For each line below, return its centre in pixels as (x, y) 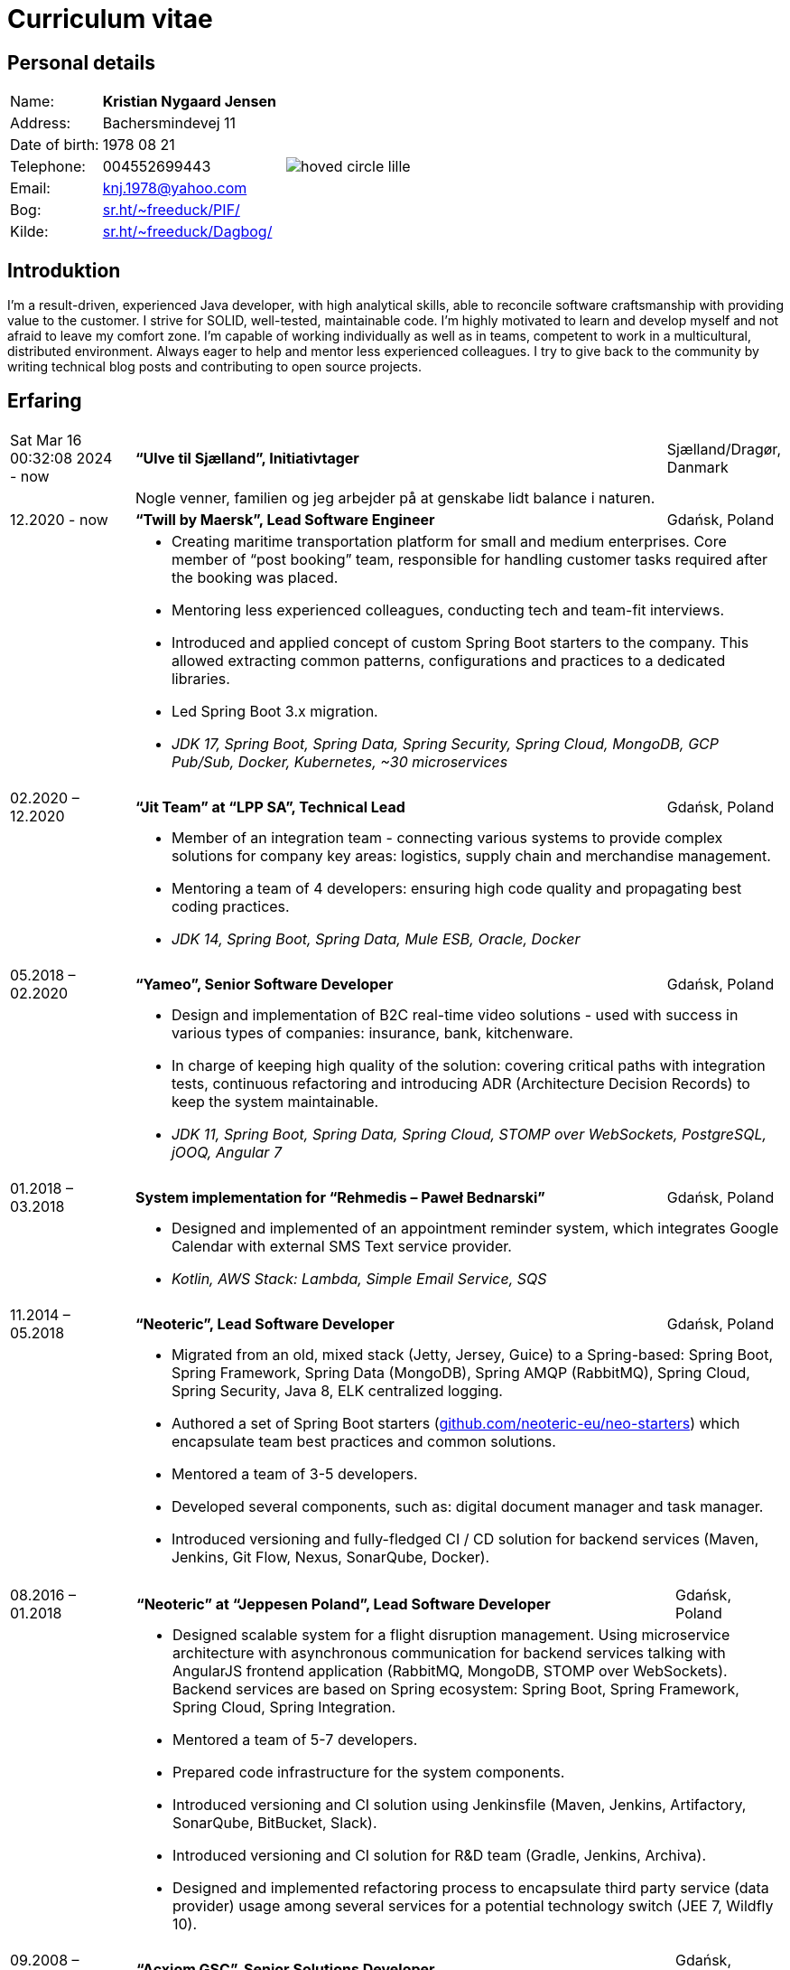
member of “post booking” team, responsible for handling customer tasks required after (469, 559)
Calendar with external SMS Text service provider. (341, 1246)
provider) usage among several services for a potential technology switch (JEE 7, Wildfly (473, 1905)
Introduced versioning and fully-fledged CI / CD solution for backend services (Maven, (465, 1538)
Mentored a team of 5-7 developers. (295, 1739)
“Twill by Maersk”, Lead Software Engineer (285, 519)
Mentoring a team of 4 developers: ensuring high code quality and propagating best (456, 888)
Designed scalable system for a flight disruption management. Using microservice (451, 1634)
